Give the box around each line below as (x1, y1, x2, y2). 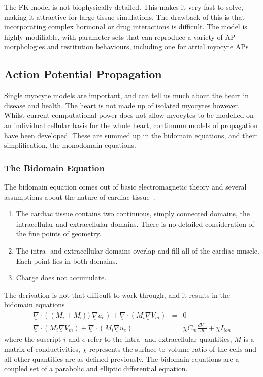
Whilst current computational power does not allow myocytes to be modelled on (4, 110, 254, 120)
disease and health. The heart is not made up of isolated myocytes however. (4, 100, 240, 110)
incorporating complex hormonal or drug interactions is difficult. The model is (4, 21, 247, 32)
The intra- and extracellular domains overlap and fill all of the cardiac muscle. (16, 245, 259, 256)
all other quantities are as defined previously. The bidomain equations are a (4, 353, 239, 364)
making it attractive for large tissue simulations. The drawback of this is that (4, 11, 245, 22)
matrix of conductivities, (4, 343, 80, 354)
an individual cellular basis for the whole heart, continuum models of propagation (4, 119, 258, 130)
